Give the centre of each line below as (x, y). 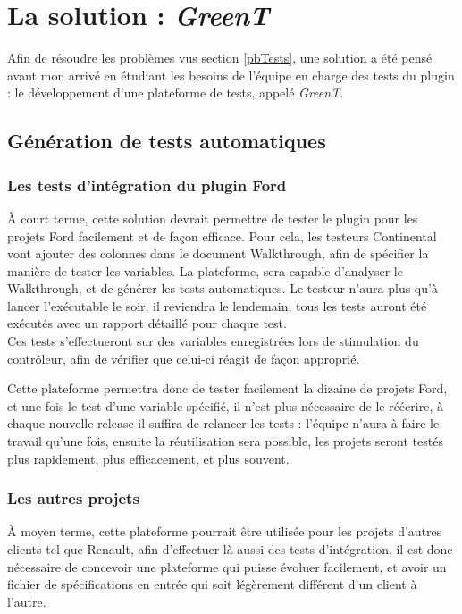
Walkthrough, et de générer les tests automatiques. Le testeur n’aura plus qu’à (223, 288)
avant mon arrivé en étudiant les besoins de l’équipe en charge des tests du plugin (231, 75)
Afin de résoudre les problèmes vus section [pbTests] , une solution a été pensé (220, 58)
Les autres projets (73, 498)
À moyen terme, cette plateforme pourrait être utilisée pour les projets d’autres (225, 531)
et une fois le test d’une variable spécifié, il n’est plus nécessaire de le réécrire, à (225, 405)
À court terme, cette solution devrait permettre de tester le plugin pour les (213, 218)
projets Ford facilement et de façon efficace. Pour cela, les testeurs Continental (222, 236)
